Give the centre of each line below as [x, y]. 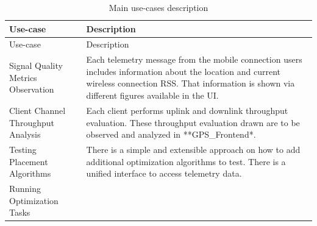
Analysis [25, 134]
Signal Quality [36, 65]
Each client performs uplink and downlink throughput [187, 110]
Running [25, 188]
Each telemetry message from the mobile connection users [194, 59]
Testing [23, 149]
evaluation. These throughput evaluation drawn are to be [193, 122]
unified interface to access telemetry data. [164, 173]
